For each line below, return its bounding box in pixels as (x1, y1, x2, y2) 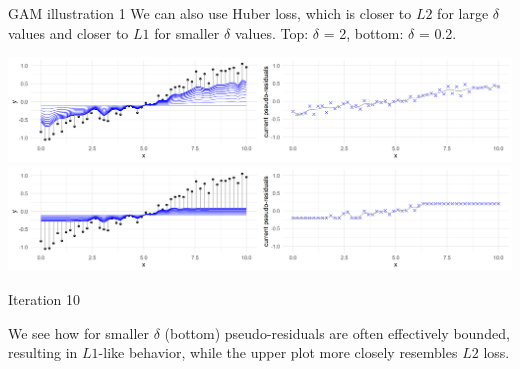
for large (437, 3, 489, 23)
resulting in (8, 342, 78, 363)
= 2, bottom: (323, 22, 404, 43)
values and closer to (8, 22, 129, 43)
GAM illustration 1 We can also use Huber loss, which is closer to (8, 3, 412, 23)
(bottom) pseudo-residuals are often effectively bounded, (164, 322, 510, 343)
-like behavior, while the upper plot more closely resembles (98, 342, 458, 363)
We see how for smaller (8, 322, 149, 343)
